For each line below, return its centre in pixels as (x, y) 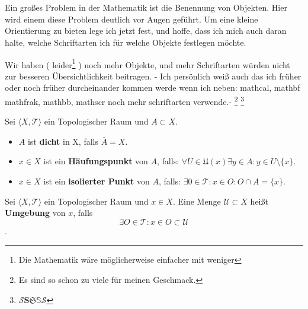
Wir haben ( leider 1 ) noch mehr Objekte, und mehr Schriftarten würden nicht (147, 63)
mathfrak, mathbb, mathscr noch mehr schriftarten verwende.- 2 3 (125, 101)
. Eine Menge (197, 201)
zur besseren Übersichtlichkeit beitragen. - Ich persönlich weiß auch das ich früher (153, 76)
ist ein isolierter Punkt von (97, 181)
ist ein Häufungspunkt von (96, 161)
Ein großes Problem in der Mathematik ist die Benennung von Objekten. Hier (146, 7)
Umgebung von (35, 213)
